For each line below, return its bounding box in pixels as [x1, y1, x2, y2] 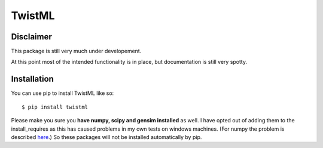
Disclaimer [11, 32, 52, 42]
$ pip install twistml [22, 103, 89, 110]
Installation [11, 74, 54, 84]
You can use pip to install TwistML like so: [11, 90, 114, 97]
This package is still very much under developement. [11, 48, 142, 55]
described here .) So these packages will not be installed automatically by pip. [11, 133, 202, 140]
